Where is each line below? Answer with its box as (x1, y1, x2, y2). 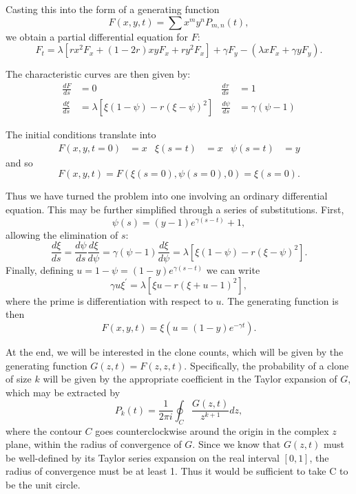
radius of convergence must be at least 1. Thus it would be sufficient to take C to (6, 464, 348, 478)
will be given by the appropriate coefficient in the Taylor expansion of (43, 372, 337, 386)
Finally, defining (6, 263, 74, 277)
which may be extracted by (6, 385, 121, 399)
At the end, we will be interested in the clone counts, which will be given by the (6, 345, 344, 359)
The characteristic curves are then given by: (6, 67, 191, 81)
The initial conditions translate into (6, 127, 156, 142)
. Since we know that (192, 437, 281, 451)
